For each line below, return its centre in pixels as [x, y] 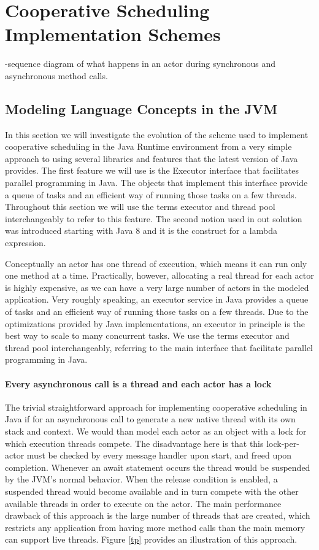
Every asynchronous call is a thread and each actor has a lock [138, 383]
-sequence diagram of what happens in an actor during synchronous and [140, 64]
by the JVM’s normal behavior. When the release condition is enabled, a [141, 479]
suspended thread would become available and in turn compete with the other [152, 491]
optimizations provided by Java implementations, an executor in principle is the [155, 323]
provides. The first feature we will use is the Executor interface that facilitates [152, 170]
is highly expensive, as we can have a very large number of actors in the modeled [157, 287]
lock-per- [283, 443]
